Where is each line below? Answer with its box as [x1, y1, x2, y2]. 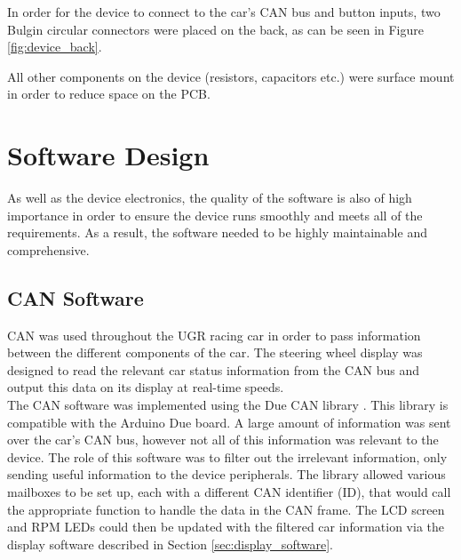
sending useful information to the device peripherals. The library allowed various [7, 465, 446, 484]
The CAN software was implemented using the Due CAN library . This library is [7, 396, 449, 414]
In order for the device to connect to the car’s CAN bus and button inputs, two [7, 3, 441, 20]
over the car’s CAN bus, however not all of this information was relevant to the [7, 430, 439, 449]
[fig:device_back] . [7, 37, 102, 56]
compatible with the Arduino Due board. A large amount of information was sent [7, 412, 451, 431]
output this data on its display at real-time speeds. [7, 378, 284, 396]
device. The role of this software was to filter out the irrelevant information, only [7, 447, 448, 466]
